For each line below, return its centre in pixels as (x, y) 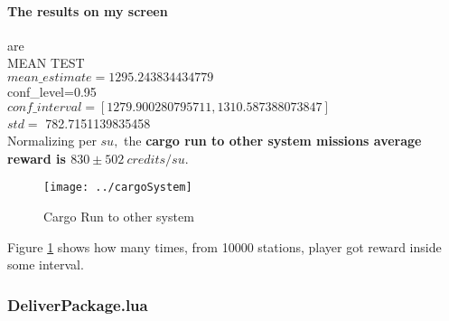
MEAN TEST (46, 63)
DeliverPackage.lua (78, 304)
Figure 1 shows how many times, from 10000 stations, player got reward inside (224, 246)
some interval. (46, 264)
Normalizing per (52, 141)
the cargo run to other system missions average (273, 141)
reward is (37, 158)
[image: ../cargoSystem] (118, 188)
